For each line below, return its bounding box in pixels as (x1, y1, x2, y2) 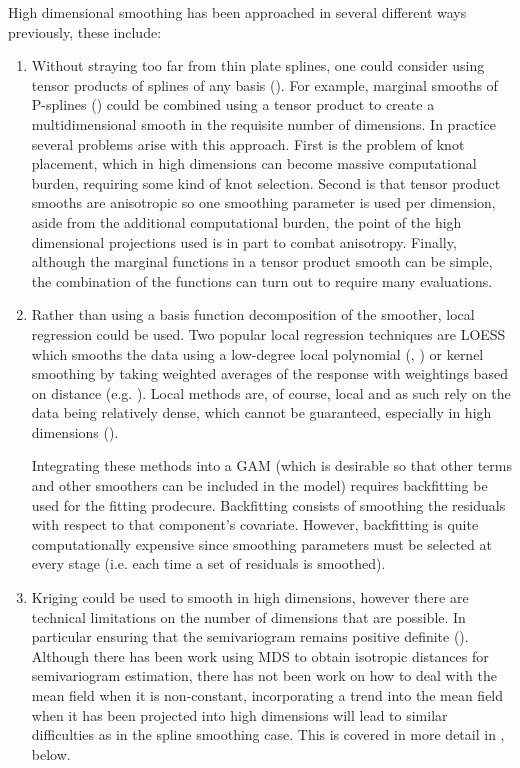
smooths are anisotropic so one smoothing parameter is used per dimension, (31, 192, 496, 213)
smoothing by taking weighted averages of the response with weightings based (31, 363, 508, 384)
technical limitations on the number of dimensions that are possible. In (31, 606, 466, 627)
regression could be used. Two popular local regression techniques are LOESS (31, 323, 506, 344)
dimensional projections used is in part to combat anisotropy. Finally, (31, 231, 457, 252)
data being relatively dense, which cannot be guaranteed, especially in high (31, 402, 492, 423)
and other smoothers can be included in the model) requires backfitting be (31, 475, 488, 496)
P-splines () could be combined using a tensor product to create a (31, 94, 435, 115)
